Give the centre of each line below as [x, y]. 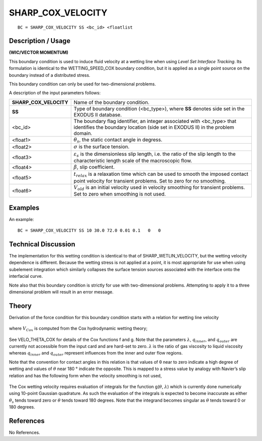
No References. [25, 433]
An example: [21, 219]
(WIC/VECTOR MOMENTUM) [39, 52]
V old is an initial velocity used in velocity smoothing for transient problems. [159, 187]
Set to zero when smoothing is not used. [120, 194]
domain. [83, 133]
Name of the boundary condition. [112, 102]
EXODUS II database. [98, 115]
